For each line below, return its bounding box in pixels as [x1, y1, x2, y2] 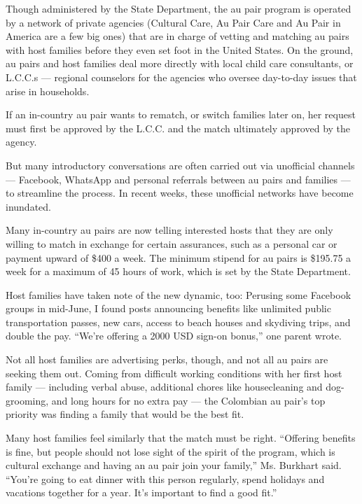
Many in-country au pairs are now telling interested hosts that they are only [6, 223, 333, 237]
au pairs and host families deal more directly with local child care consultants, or [6, 56, 354, 71]
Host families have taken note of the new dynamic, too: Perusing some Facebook [6, 287, 351, 302]
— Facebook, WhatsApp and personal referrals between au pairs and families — [6, 171, 351, 186]
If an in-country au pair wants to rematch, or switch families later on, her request [6, 107, 356, 122]
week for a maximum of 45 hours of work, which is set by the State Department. [6, 264, 351, 279]
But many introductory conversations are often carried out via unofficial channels [6, 157, 355, 172]
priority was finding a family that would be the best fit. [6, 407, 244, 421]
